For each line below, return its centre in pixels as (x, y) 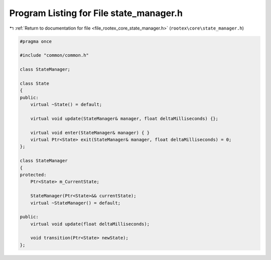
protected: (33, 175)
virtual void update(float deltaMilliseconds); (90, 224)
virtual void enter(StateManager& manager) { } (90, 133)
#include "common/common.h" (54, 55)
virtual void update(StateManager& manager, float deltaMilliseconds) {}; (124, 118)
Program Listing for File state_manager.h (96, 13)
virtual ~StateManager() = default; (75, 203)
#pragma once (36, 41)
